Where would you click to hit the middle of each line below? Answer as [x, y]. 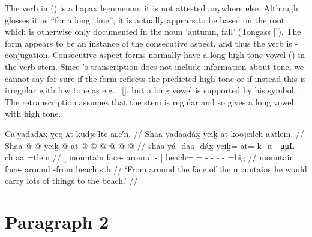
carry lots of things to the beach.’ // [71, 180]
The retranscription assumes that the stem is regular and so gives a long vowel [149, 101]
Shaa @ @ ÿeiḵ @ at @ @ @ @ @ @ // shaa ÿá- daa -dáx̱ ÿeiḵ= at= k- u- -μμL [150, 145]
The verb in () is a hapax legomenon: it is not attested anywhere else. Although [151, 8]
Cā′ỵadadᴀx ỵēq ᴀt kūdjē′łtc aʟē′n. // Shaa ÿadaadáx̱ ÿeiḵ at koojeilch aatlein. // [154, 133]
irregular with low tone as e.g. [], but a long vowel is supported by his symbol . [152, 90]
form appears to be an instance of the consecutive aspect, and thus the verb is [148, 43]
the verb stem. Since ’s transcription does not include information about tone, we [154, 66]
